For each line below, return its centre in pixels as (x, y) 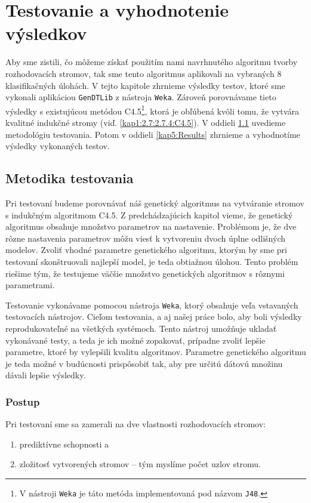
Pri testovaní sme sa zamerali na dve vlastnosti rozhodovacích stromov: (136, 424)
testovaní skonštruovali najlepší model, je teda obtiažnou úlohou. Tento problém (152, 261)
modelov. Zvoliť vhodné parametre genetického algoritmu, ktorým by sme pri (146, 250)
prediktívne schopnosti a (64, 444)
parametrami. (30, 285)
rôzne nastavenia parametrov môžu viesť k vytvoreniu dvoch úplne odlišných (146, 238)
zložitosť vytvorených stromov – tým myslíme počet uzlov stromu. (140, 464)
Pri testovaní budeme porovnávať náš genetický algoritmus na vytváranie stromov (155, 203)
